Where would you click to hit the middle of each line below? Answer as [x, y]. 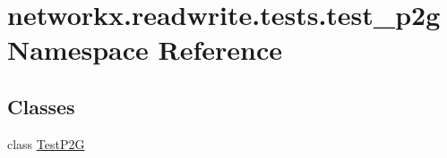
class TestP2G [46, 143]
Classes [41, 106]
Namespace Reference [145, 50]
